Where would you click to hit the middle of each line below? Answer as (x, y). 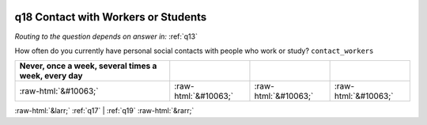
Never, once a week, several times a (88, 66)
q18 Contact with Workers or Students (111, 17)
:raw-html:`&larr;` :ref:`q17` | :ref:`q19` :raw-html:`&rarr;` (104, 111)
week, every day (51, 76)
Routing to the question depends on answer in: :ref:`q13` (106, 36)
